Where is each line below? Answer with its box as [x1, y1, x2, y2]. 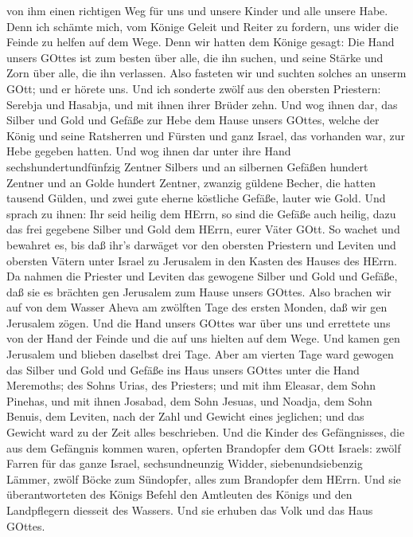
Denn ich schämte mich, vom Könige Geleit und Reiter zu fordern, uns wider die [6, 18, 399, 34]
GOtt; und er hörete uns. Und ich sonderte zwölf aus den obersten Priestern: [6, 80, 381, 96]
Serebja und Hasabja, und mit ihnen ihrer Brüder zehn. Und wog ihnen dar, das [6, 96, 398, 112]
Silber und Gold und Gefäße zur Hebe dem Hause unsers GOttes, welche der [6, 112, 380, 128]
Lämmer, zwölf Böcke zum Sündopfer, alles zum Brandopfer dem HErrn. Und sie [6, 470, 401, 487]
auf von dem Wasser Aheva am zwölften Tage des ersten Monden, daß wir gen [6, 299, 388, 316]
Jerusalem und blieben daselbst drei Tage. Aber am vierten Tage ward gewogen [6, 346, 394, 363]
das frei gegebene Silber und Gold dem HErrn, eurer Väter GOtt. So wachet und [6, 221, 400, 237]
